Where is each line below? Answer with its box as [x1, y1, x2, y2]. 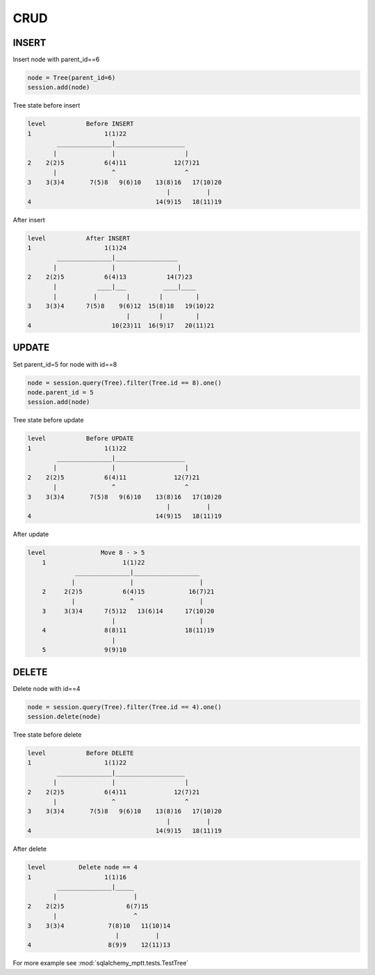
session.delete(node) [27, 712, 101, 721]
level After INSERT [27, 234, 131, 242]
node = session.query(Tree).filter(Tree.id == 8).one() [27, 378, 222, 387]
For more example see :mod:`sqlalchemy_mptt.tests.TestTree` [12, 959, 189, 967]
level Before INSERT [27, 120, 135, 128]
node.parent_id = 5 [27, 388, 94, 396]
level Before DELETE [27, 749, 135, 757]
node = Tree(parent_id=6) [27, 74, 116, 82]
